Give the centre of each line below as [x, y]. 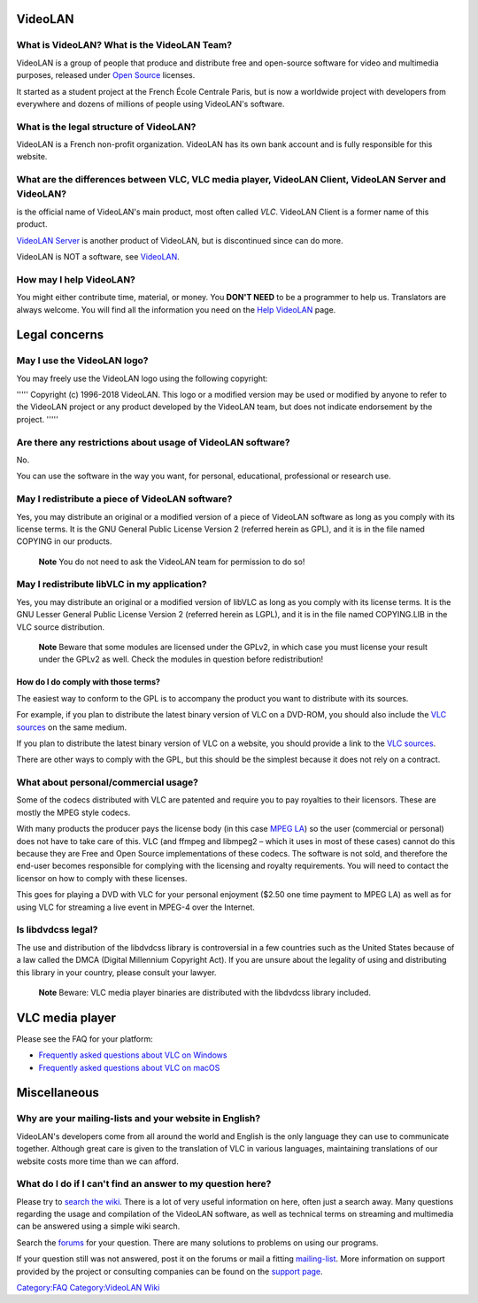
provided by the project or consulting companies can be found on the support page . [170, 1271]
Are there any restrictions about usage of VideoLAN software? [154, 442]
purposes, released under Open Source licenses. [106, 75]
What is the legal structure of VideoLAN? [106, 127]
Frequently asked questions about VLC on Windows [133, 1055]
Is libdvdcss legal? [57, 930]
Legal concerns [60, 335]
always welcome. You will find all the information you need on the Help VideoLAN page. [176, 309]
